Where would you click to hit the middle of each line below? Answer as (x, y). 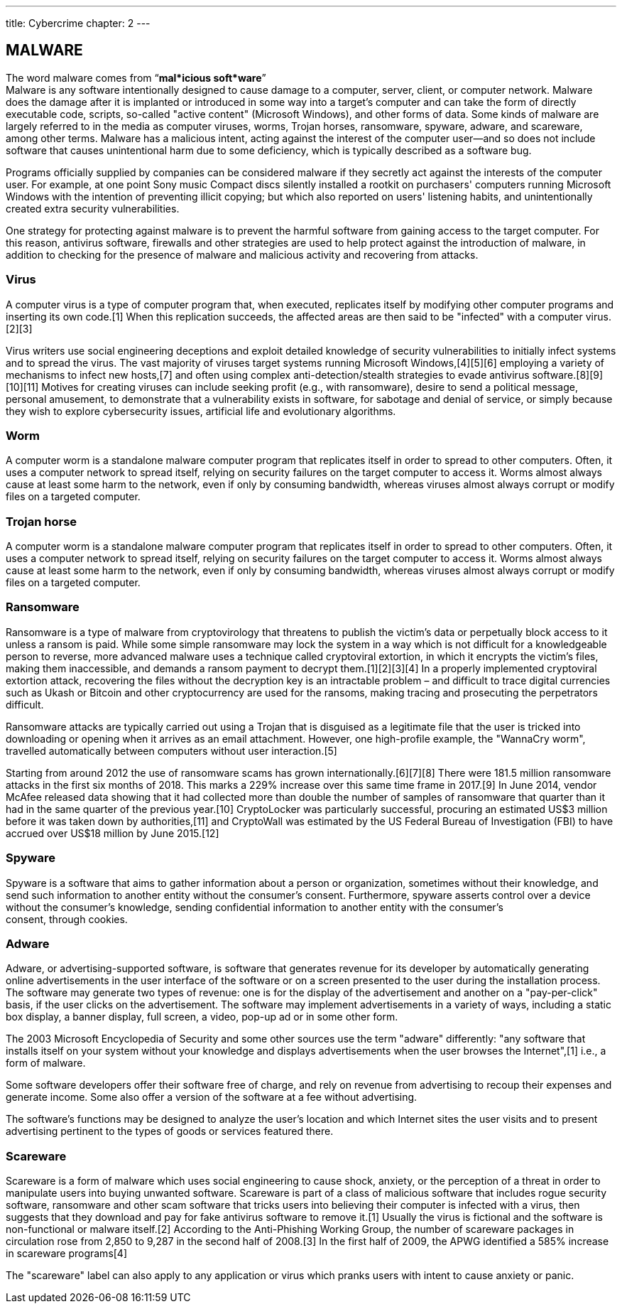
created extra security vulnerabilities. (93, 208)
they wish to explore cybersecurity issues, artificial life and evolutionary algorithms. (201, 411)
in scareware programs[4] (67, 1254)
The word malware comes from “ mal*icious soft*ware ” (136, 77)
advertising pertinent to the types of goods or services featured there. (170, 1131)
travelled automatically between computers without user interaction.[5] (171, 750)
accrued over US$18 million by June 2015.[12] (113, 833)
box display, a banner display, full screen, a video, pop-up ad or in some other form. (202, 1017)
